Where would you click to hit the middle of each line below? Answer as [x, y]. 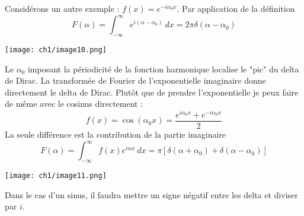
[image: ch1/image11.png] [56, 175]
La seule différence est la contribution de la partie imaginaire [116, 134]
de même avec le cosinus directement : [74, 104]
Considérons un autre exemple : [62, 8]
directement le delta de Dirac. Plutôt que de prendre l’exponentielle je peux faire [152, 92]
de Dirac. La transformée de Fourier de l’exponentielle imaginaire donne [135, 80]
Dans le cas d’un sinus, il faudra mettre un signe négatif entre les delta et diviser [151, 194]
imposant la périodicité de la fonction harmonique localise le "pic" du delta [163, 69]
